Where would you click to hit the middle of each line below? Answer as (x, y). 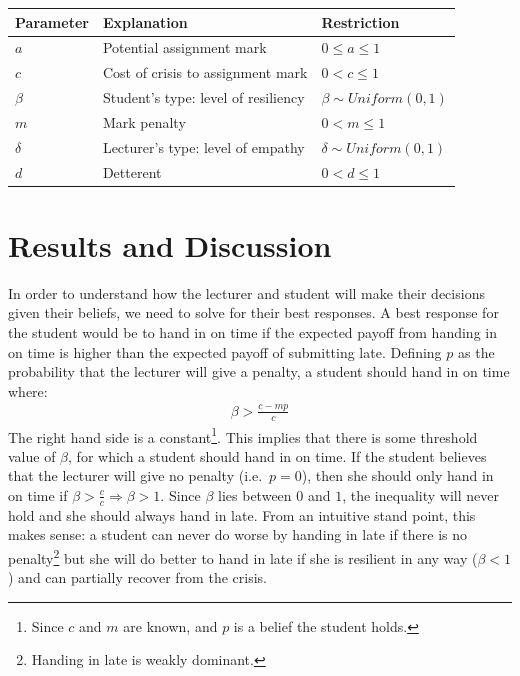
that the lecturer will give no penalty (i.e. (135, 475)
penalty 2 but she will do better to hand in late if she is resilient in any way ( (243, 556)
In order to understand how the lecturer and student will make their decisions (246, 292)
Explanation (145, 21)
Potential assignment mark (184, 47)
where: (28, 390)
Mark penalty (144, 121)
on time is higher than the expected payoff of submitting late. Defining (225, 351)
